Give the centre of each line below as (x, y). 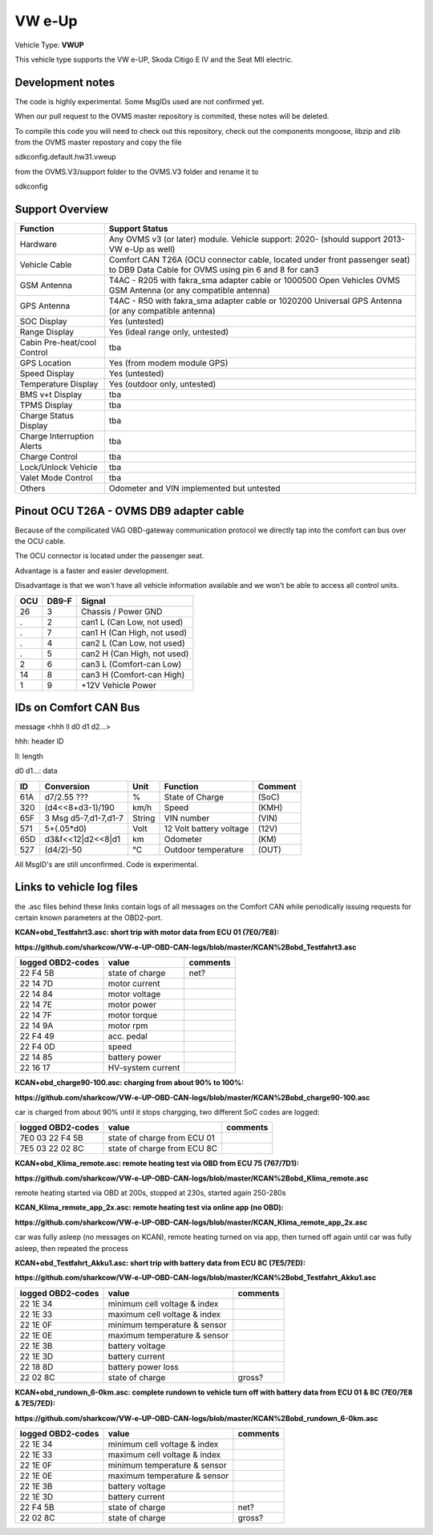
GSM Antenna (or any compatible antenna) (189, 290)
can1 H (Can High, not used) (134, 632)
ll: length (29, 756)
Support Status (138, 229)
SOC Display (43, 322)
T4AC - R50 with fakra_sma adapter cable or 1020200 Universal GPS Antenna (255, 301)
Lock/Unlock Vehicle (59, 468)
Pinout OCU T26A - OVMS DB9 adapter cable (129, 510)
